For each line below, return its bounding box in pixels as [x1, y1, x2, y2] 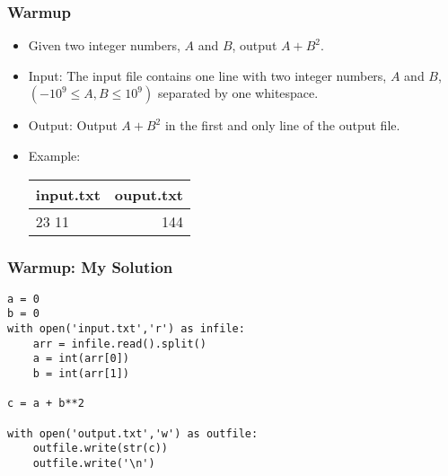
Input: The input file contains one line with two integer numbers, [28, 66, 387, 84]
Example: [28, 146, 81, 164]
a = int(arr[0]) [32, 352, 130, 366]
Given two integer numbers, [28, 36, 180, 55]
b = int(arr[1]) [32, 367, 130, 381]
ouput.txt [114, 183, 184, 205]
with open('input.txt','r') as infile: [7, 322, 245, 336]
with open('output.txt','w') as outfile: [7, 427, 259, 440]
